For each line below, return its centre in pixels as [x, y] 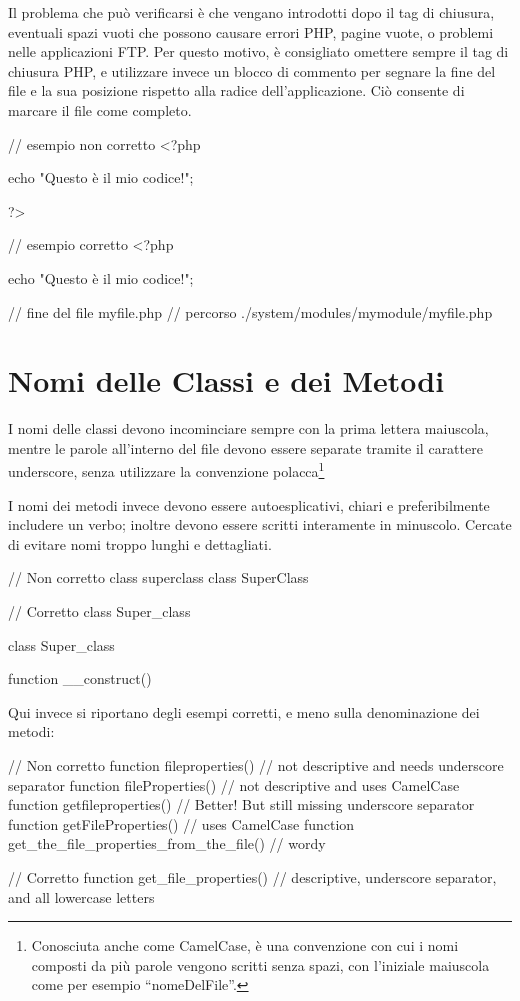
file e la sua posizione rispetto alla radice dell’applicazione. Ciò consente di [236, 90]
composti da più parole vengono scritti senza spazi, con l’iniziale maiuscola [260, 964]
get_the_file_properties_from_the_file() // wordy [167, 843]
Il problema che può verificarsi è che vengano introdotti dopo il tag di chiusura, [251, 12]
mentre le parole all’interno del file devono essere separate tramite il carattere [245, 447]
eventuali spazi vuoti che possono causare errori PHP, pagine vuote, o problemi [251, 31]
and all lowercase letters [81, 896]
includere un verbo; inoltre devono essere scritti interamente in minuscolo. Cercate [260, 524]
